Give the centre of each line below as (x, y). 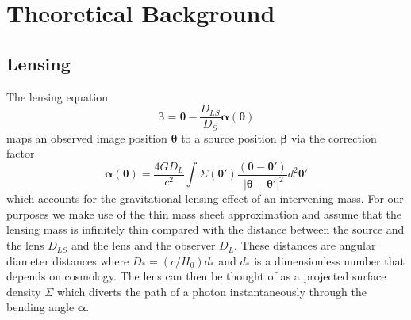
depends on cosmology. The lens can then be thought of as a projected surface (196, 276)
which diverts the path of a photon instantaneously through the (211, 291)
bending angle (40, 307)
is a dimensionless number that (329, 260)
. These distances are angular (305, 245)
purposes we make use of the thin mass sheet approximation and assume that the (204, 213)
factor (21, 153)
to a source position (229, 137)
